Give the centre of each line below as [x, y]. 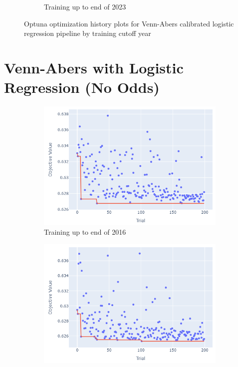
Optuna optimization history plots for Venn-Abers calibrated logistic [129, 23]
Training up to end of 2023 [85, 6]
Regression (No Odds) [82, 87]
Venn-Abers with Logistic [94, 67]
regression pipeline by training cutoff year [88, 33]
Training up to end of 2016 [85, 232]
